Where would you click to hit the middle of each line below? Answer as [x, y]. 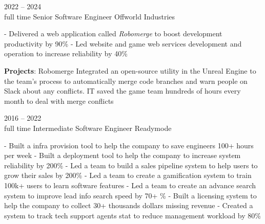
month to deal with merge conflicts [59, 100]
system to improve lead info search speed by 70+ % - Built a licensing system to [130, 195]
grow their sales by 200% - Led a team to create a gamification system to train [128, 175]
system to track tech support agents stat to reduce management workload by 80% [132, 215]
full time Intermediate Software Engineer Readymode [88, 128]
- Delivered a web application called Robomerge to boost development [113, 33]
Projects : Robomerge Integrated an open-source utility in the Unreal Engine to [130, 70]
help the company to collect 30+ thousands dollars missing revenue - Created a [129, 205]
